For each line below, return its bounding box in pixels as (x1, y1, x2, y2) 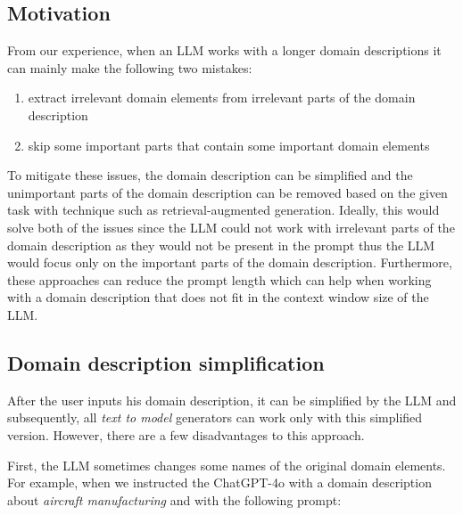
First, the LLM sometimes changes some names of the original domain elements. (7, 455, 446, 474)
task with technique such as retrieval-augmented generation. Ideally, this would (7, 200, 440, 219)
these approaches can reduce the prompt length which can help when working (7, 270, 432, 289)
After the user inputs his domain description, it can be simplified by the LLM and (7, 390, 457, 409)
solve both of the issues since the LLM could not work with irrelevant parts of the (7, 217, 455, 236)
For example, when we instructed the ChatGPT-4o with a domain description (7, 473, 432, 492)
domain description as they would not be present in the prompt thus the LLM (7, 235, 435, 254)
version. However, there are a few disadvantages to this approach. (7, 425, 365, 444)
